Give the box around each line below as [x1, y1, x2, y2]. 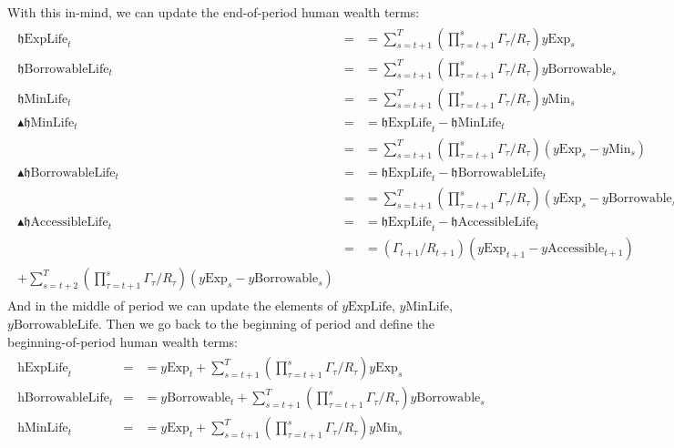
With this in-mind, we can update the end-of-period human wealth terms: [7, 3, 420, 21]
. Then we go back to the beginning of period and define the [97, 313, 435, 332]
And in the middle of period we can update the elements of [7, 296, 338, 315]
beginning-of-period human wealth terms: [7, 331, 238, 351]
